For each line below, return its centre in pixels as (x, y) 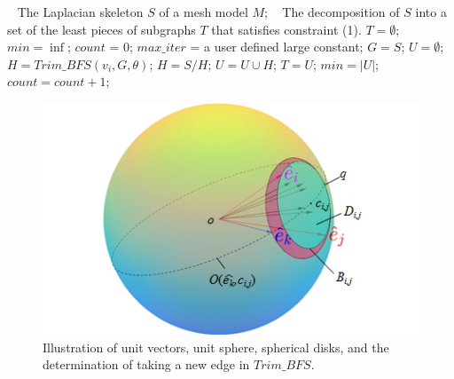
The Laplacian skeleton (80, 12)
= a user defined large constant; (277, 47)
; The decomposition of (332, 12)
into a (431, 12)
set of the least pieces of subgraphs (102, 29)
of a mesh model (204, 12)
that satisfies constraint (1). (286, 29)
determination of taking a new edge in (146, 364)
